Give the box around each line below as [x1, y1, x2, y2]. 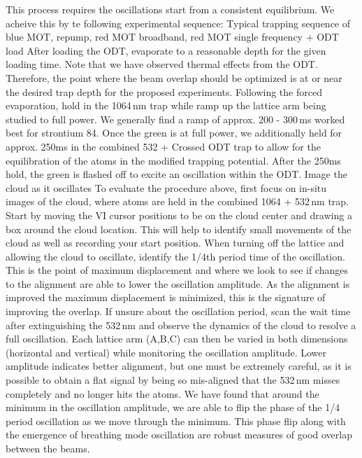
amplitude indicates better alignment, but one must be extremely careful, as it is [6, 359, 352, 373]
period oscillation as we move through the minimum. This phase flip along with [6, 413, 346, 428]
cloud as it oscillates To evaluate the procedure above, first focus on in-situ [6, 180, 327, 195]
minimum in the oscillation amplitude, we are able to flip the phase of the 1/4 [6, 400, 340, 415]
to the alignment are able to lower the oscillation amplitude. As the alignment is [6, 276, 350, 291]
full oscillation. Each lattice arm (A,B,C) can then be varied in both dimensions [6, 331, 348, 346]
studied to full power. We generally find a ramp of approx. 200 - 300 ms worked [6, 111, 345, 126]
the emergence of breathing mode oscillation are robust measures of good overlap [6, 427, 352, 442]
